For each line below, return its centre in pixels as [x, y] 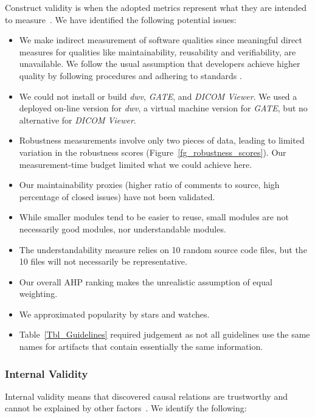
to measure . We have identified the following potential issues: [121, 19]
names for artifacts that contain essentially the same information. [141, 347]
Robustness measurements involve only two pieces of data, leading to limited [162, 140]
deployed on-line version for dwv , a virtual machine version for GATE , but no [163, 108]
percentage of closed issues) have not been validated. [117, 196]
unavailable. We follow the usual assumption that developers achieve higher [160, 64]
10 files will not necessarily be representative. [103, 261]
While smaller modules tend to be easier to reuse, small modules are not [154, 217]
